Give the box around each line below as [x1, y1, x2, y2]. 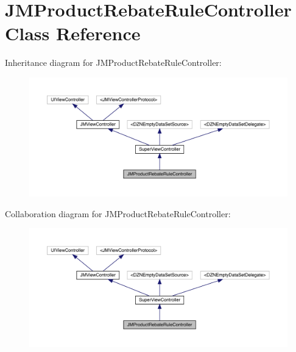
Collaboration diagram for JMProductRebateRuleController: [5, 207, 231, 220]
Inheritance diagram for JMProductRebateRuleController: [5, 56, 222, 69]
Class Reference [5, 21, 141, 46]
